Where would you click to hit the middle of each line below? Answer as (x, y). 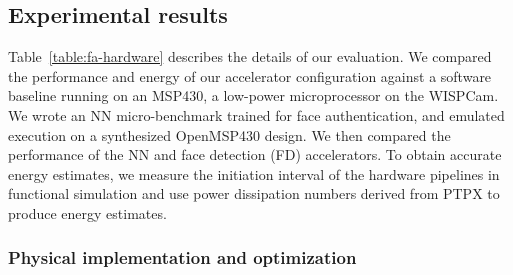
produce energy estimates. (87, 212)
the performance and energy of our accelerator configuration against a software (250, 75)
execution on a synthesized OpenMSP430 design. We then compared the (229, 134)
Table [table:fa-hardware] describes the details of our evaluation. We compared (250, 56)
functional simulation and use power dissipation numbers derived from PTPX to (254, 193)
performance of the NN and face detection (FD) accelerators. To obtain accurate (255, 154)
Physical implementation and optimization (182, 257)
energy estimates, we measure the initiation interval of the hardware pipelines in (254, 173)
